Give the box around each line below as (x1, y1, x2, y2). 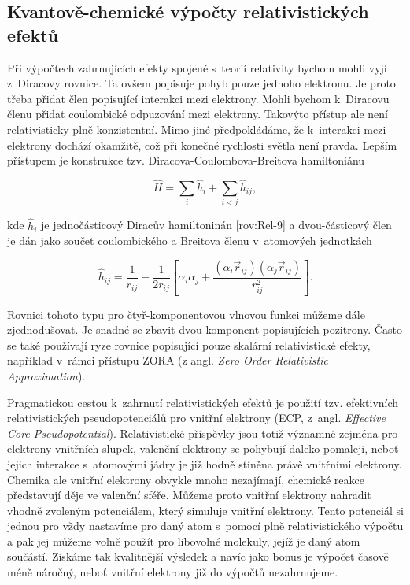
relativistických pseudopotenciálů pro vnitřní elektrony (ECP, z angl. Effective (7, 409, 386, 426)
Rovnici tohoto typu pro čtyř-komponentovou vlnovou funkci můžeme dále (7, 305, 365, 322)
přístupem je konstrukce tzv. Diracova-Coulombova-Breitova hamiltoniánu (7, 152, 365, 168)
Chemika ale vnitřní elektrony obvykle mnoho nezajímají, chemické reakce (7, 471, 364, 487)
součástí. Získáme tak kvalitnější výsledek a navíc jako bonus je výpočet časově (7, 548, 389, 565)
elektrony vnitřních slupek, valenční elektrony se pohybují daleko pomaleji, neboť (7, 440, 399, 457)
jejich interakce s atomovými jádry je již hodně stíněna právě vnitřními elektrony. (7, 455, 402, 472)
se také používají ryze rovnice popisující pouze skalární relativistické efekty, (7, 336, 371, 353)
